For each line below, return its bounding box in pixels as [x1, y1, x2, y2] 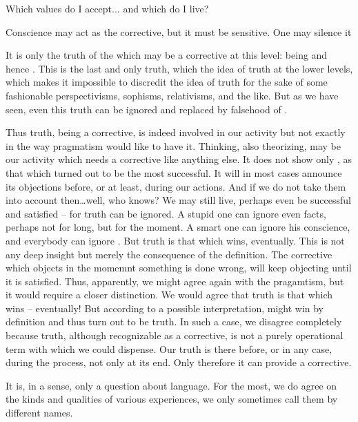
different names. [6, 405, 73, 420]
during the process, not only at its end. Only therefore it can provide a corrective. [6, 355, 352, 370]
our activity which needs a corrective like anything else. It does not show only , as [6, 152, 352, 166]
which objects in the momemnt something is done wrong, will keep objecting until [6, 260, 352, 275]
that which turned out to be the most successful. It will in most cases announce [6, 165, 342, 180]
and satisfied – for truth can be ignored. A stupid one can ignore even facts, [6, 206, 326, 220]
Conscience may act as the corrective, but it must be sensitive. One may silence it [6, 24, 352, 39]
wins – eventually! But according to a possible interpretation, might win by [6, 300, 324, 315]
